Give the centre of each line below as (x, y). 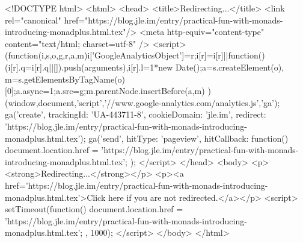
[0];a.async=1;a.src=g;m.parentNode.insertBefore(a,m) (105, 91)
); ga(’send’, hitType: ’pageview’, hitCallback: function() (184, 138)
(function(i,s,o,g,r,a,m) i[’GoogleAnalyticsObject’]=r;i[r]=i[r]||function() (135, 55)
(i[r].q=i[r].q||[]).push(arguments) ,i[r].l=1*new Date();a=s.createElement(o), (145, 67)
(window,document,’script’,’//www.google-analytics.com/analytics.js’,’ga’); (142, 102)
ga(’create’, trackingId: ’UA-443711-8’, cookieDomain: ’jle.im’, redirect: (136, 114)
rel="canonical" (33, 20)
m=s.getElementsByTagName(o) (65, 79)
